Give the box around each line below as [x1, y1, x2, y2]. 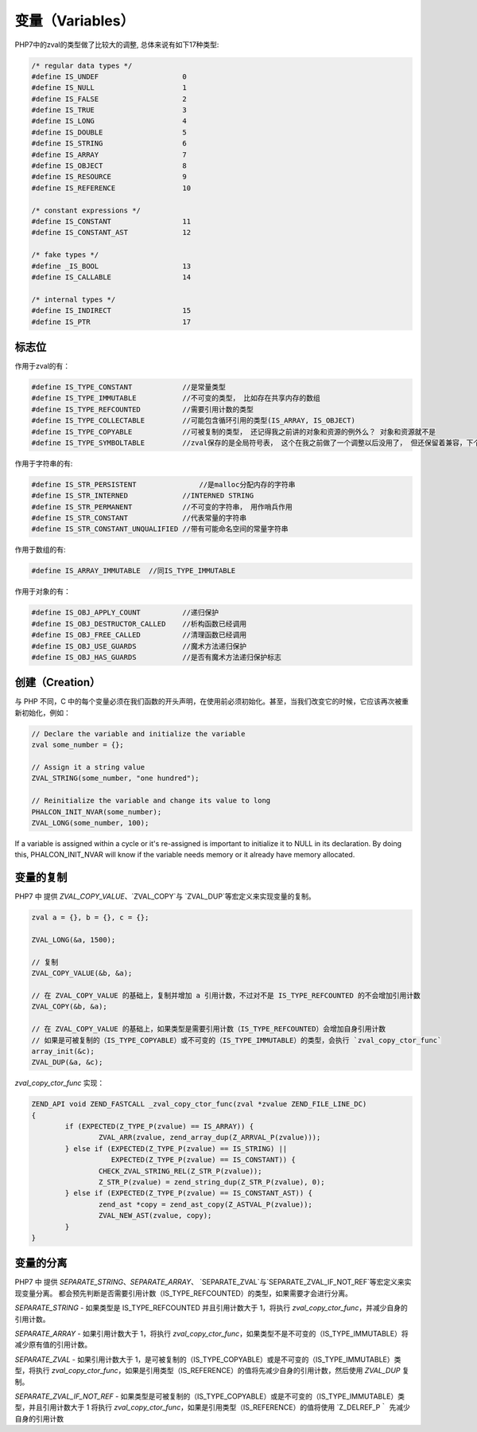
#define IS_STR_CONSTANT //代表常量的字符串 [31, 513, 246, 523]
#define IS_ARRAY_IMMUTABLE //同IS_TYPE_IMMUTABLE [31, 566, 236, 576]
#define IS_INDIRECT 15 [31, 306, 191, 315]
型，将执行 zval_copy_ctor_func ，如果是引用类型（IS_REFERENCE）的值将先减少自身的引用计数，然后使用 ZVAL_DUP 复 [14, 1366, 409, 1375]
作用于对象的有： [14, 587, 71, 596]
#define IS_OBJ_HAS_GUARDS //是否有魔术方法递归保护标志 [31, 653, 281, 661]
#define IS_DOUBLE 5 [31, 127, 187, 137]
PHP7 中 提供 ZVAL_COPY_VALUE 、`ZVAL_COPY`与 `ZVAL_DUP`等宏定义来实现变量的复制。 [14, 892, 316, 901]
